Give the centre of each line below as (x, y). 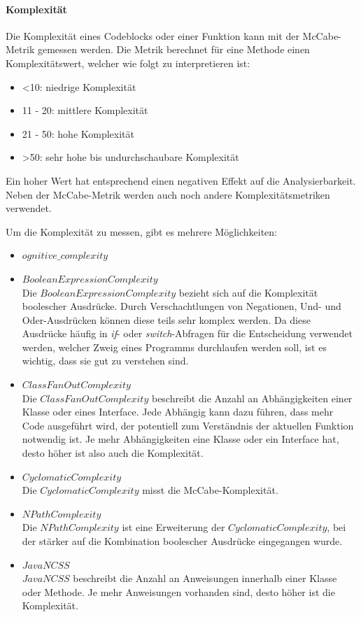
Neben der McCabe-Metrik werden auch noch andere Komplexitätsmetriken (168, 194)
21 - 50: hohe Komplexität (78, 133)
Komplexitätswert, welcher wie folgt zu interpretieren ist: (128, 63)
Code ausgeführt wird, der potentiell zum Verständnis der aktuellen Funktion (188, 425)
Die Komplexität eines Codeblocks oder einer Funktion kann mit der (153, 35)
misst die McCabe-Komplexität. (210, 490)
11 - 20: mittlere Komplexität (85, 110)
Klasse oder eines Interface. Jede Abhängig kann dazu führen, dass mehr (178, 412)
